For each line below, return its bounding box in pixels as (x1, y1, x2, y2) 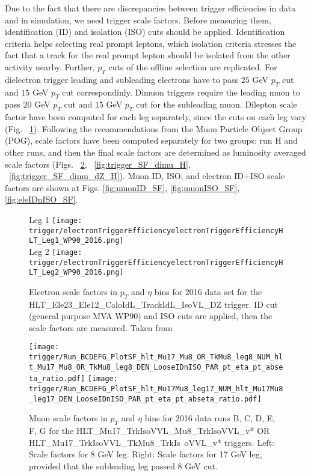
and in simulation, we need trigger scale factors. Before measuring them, (5, 13, 271, 26)
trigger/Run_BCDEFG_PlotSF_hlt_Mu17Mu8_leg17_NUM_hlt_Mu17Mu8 (29, 385, 283, 394)
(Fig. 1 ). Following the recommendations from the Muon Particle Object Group (5, 122, 303, 135)
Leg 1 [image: (29, 213, 82, 225)
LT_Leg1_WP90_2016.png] (29, 236, 124, 245)
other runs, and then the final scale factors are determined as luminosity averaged (5, 145, 306, 158)
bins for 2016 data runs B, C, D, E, (144, 412, 276, 424)
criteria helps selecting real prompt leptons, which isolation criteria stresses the (5, 37, 297, 49)
